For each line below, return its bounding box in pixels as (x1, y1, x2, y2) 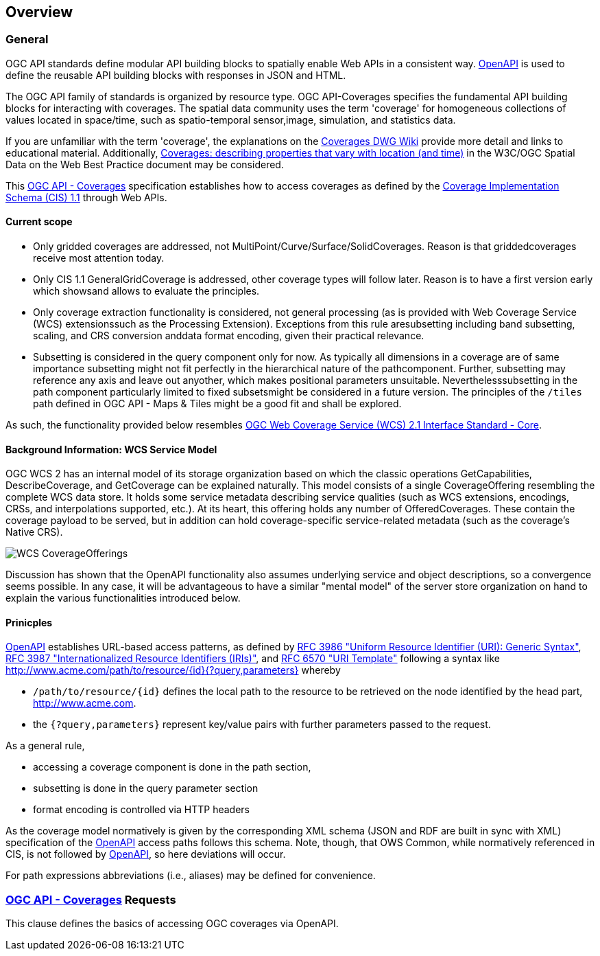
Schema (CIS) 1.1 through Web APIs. (5, 191, 167, 203)
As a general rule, (5, 740, 85, 752)
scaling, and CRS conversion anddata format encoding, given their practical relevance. (33, 330, 424, 342)
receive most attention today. (33, 252, 165, 264)
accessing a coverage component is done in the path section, (33, 761, 311, 773)
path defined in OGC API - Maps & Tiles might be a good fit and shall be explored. (33, 398, 402, 410)
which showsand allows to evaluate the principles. (33, 285, 260, 297)
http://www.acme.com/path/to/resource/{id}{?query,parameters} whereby (5, 664, 341, 676)
